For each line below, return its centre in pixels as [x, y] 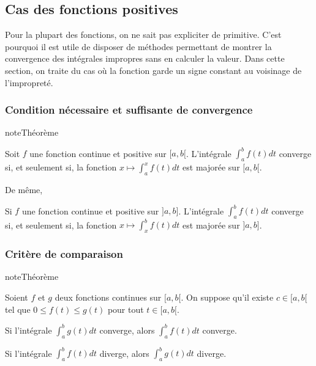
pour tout [126, 309]
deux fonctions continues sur [108, 297]
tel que [18, 309]
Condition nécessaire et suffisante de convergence [129, 110]
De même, [24, 190]
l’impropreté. [29, 82]
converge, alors [127, 330]
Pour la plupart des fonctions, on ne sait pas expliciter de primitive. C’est [143, 35]
